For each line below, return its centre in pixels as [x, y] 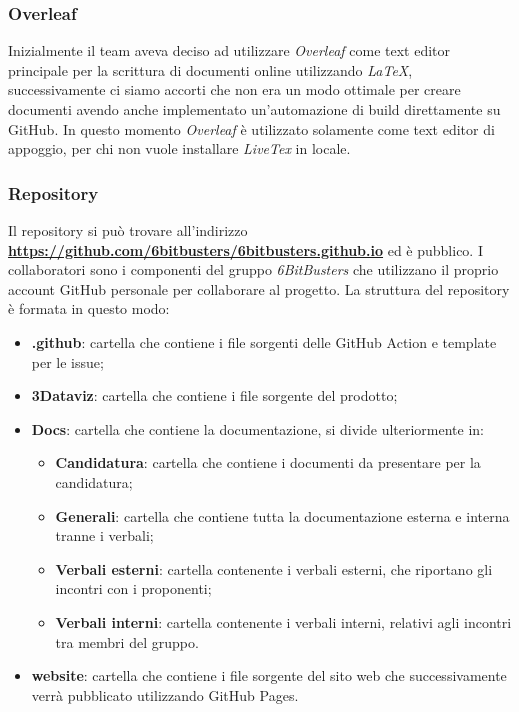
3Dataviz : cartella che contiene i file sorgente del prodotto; [214, 395]
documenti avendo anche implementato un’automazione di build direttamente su [254, 109]
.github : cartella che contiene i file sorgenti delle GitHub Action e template [264, 341]
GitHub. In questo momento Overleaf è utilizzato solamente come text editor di [251, 128]
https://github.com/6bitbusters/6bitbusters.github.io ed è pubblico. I [245, 249]
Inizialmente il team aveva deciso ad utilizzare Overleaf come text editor [229, 50]
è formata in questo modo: [89, 308]
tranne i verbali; [104, 535]
